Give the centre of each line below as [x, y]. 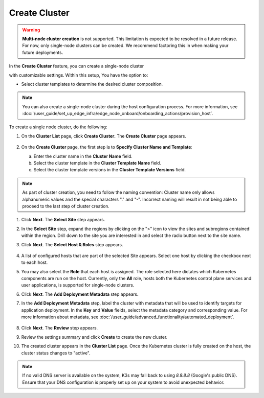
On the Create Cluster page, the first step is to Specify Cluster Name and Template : [107, 147]
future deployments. [43, 52]
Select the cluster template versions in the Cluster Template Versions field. [110, 170]
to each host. [34, 262]
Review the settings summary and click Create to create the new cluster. [94, 337]
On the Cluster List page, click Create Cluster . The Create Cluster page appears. [104, 136]
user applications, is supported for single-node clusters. [78, 285]
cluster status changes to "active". [56, 353]
